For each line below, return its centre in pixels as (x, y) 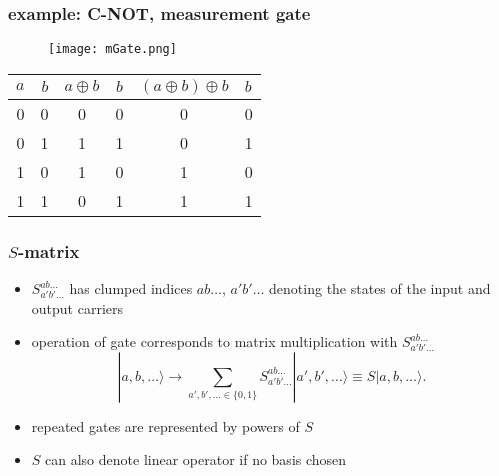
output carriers (77, 307)
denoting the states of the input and (380, 288)
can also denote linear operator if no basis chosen (196, 459)
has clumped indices (131, 288)
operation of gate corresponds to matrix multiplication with (214, 341)
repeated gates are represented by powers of (165, 425)
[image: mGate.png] (112, 49)
